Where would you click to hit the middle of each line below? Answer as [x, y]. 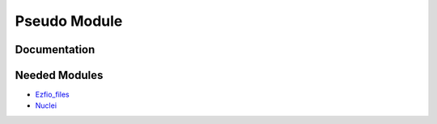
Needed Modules [59, 75]
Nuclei [46, 105]
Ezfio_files [53, 95]
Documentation [55, 50]
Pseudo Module [69, 21]
